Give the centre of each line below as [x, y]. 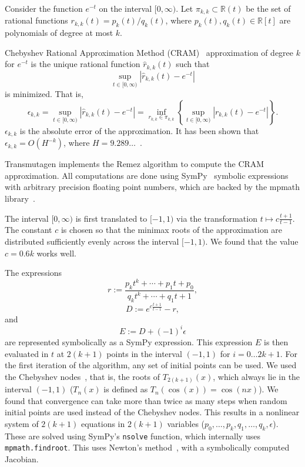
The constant [29, 230]
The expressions [33, 273]
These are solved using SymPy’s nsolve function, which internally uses [133, 436]
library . [20, 198]
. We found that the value [252, 241]
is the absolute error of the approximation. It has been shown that [139, 130]
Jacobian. [22, 459]
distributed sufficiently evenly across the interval [92, 241]
